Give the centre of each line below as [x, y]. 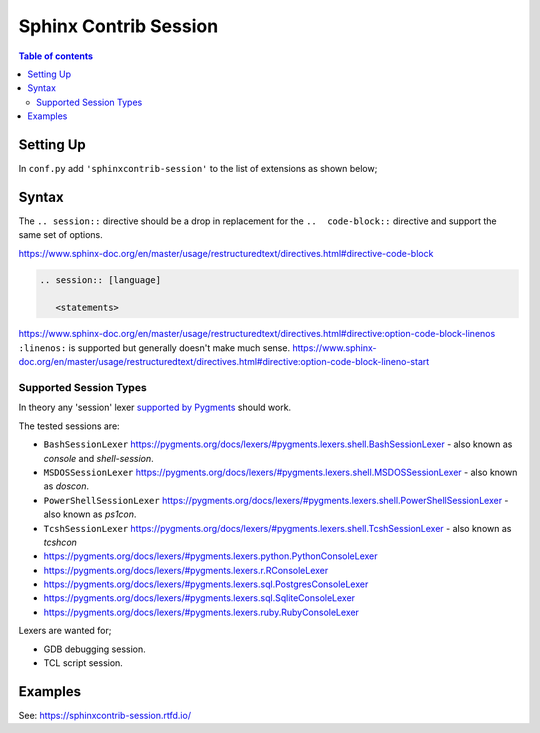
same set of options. [61, 235]
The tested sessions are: [69, 426]
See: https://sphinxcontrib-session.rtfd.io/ [105, 715]
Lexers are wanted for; [65, 631]
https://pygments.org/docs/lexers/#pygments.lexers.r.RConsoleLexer [186, 570]
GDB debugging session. [95, 649]
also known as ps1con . [90, 514]
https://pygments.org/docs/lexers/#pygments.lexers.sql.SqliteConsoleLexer [199, 598]
